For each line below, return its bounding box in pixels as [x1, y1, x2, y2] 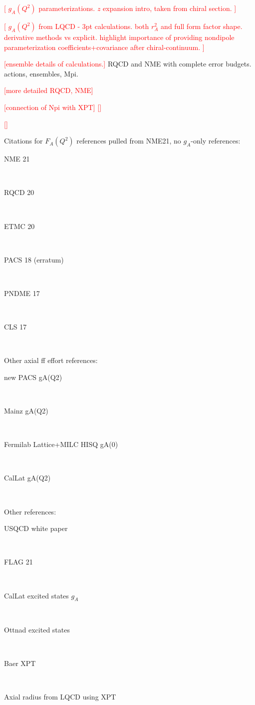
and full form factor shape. [161, 21, 243, 31]
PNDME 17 [4, 287, 40, 298]
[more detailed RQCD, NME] [4, 85, 93, 95]
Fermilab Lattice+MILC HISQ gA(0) [4, 439, 118, 449]
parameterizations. [38, 3, 95, 13]
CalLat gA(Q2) [4, 472, 51, 483]
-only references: [191, 135, 241, 146]
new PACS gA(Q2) [4, 371, 62, 382]
